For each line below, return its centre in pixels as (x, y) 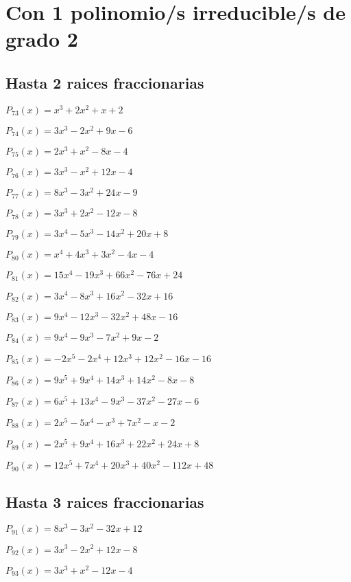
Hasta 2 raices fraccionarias (105, 82)
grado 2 (42, 39)
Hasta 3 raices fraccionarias (105, 501)
